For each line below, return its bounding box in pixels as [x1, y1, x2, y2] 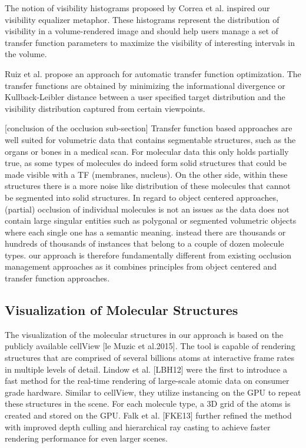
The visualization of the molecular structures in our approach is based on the [5, 328, 284, 340]
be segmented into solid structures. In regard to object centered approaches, [5, 191, 278, 203]
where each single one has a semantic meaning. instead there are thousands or [5, 225, 286, 238]
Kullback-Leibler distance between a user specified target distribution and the [5, 91, 285, 103]
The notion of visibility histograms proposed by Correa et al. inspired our [5, 2, 270, 14]
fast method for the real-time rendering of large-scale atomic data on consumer [5, 374, 290, 387]
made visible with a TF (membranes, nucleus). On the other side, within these [5, 168, 288, 180]
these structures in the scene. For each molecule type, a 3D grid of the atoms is [5, 397, 291, 410]
